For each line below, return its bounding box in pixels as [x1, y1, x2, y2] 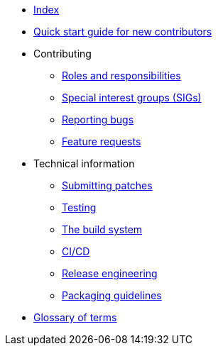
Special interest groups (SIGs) [62, 91, 202, 104]
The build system [62, 223, 143, 235]
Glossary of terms [33, 311, 117, 323]
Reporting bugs [62, 113, 134, 126]
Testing [62, 201, 97, 213]
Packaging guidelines [62, 289, 162, 301]
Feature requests [62, 135, 141, 147]
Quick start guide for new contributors [33, 26, 212, 38]
